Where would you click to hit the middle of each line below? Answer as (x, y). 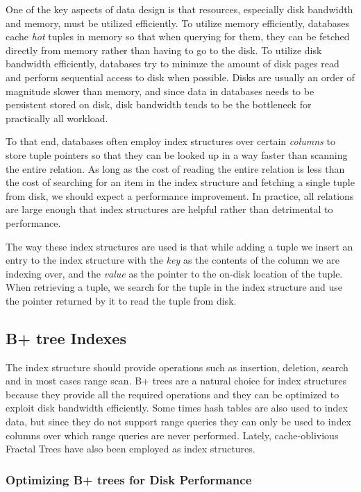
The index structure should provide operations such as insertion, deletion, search (177, 367)
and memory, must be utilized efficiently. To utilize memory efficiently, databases (177, 23)
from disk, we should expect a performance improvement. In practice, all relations (180, 195)
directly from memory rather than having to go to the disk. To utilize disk (164, 50)
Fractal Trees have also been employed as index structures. (131, 449)
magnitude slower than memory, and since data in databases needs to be (160, 91)
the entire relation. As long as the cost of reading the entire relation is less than (175, 168)
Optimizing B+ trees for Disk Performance (129, 479)
